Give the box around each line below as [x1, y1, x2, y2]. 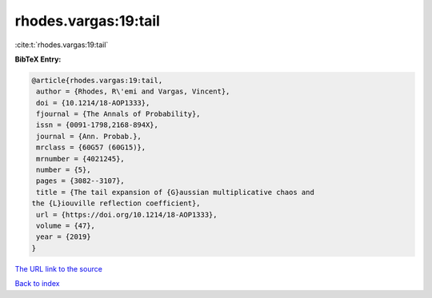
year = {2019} [36, 232, 91, 241]
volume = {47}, [36, 221, 96, 230]
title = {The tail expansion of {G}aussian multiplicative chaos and [36, 188, 315, 197]
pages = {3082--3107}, [36, 177, 126, 185]
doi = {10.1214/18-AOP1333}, [36, 98, 150, 107]
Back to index [14, 279, 60, 288]
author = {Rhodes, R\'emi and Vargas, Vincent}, [36, 87, 230, 96]
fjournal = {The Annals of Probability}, [36, 109, 201, 119]
